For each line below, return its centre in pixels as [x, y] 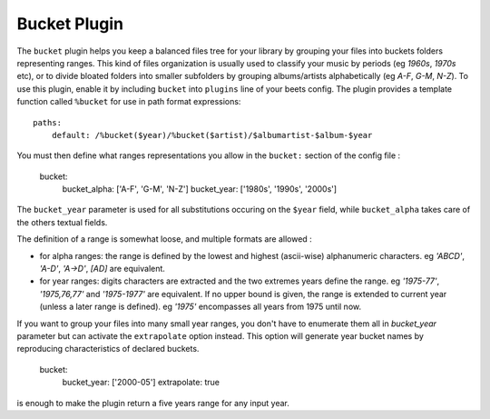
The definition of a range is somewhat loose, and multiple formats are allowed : [164, 239]
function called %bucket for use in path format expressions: [129, 102]
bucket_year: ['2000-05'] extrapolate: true [141, 383]
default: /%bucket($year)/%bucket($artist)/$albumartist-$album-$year [212, 135]
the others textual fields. [62, 222]
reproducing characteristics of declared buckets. [108, 349]
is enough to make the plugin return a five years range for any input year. [153, 403]
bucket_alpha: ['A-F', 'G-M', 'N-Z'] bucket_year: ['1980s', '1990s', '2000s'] [200, 189]
